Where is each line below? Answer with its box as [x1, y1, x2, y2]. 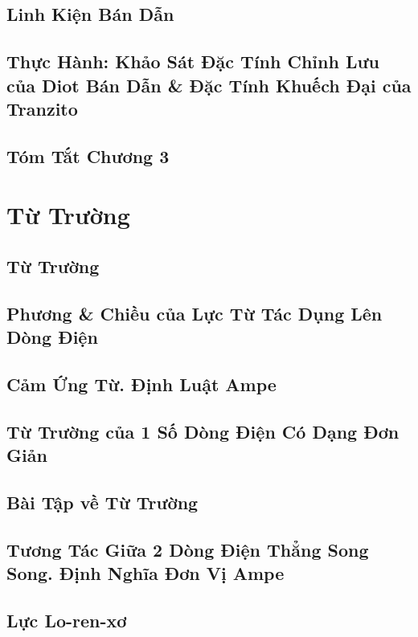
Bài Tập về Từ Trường [6, 489, 199, 514]
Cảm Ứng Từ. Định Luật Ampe [6, 371, 277, 396]
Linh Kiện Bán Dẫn [6, 2, 174, 27]
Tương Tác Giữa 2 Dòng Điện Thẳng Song [6, 537, 369, 561]
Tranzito [6, 96, 78, 120]
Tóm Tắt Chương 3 [6, 143, 170, 168]
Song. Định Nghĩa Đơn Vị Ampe [6, 560, 285, 585]
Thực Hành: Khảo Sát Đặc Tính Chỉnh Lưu [6, 49, 379, 74]
